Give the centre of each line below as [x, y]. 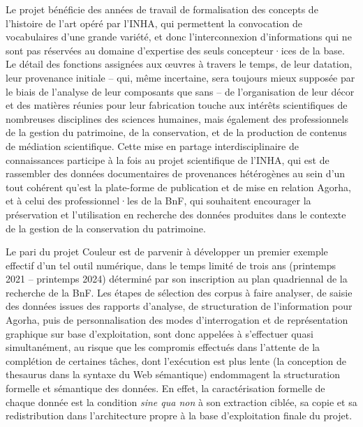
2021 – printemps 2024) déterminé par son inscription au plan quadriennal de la [177, 279]
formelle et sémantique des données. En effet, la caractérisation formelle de [165, 388]
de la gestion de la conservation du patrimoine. [106, 228]
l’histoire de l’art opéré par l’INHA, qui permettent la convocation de [154, 23]
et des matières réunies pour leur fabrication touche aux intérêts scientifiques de [177, 105]
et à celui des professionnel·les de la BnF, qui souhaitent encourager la [158, 201]
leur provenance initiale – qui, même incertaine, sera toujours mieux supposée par [180, 77]
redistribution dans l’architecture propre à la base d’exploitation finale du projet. [179, 415]
